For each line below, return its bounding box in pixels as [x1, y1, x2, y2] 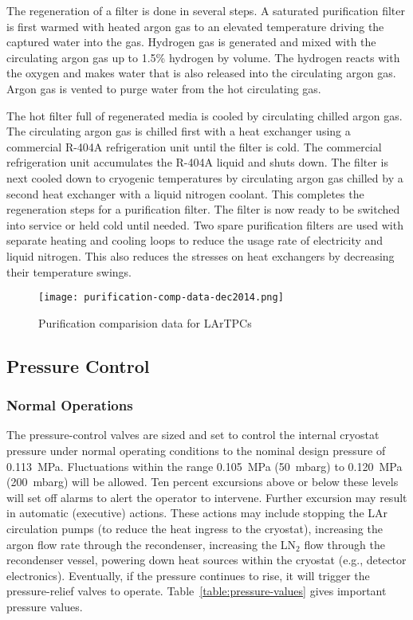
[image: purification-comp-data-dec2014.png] [38, 292, 284, 304]
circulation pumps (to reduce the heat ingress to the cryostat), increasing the [6, 520, 383, 536]
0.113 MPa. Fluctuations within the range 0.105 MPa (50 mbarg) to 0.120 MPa [6, 457, 403, 474]
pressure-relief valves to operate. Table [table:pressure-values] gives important [6, 583, 387, 599]
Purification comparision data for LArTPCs [38, 314, 252, 331]
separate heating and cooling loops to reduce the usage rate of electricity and [6, 232, 383, 249]
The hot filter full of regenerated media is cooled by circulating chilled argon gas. [6, 107, 403, 124]
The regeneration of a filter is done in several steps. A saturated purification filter [6, 2, 405, 18]
